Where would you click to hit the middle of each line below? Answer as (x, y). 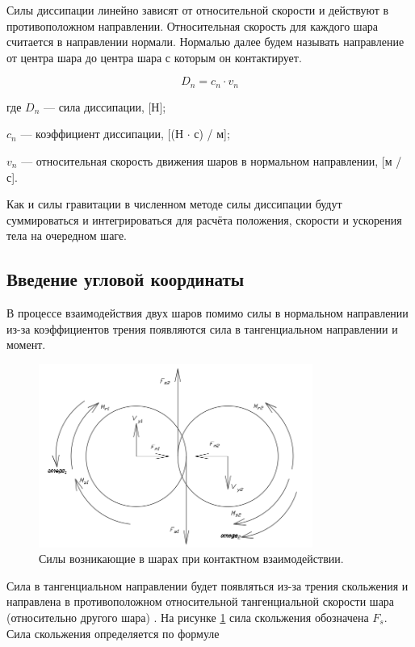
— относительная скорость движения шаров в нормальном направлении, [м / (212, 161)
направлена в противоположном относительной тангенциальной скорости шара (201, 601)
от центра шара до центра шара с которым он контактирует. (154, 57)
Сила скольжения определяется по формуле (113, 633)
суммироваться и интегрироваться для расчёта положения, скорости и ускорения (204, 219)
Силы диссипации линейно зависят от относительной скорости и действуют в (198, 10)
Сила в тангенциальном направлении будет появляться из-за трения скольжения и (207, 585)
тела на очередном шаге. (67, 235)
